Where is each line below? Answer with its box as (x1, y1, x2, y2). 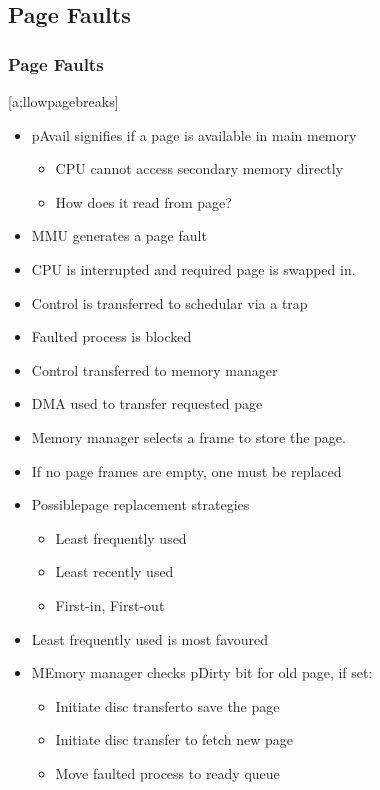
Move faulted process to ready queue (55, 762, 280, 783)
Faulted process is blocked (31, 326, 192, 347)
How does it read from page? (55, 191, 232, 212)
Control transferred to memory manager (31, 359, 278, 380)
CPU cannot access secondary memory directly (55, 158, 344, 179)
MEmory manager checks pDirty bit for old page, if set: (31, 662, 373, 683)
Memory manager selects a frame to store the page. (31, 426, 346, 447)
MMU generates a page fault (31, 225, 207, 246)
